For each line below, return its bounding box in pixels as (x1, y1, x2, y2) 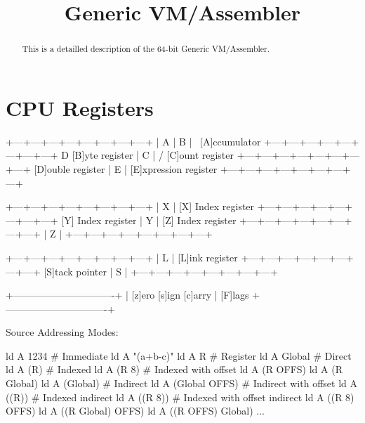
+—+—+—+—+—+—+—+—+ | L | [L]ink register (6, 249, 238, 264)
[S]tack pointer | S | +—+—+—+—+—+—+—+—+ (44, 263, 279, 278)
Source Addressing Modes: (6, 325, 119, 339)
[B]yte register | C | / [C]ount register (72, 148, 234, 162)
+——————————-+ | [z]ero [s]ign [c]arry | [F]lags (6, 287, 249, 302)
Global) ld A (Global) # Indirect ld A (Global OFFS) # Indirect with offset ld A (6, 376, 357, 391)
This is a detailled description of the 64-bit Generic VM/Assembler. (22, 43, 270, 55)
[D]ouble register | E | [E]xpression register (34, 161, 218, 176)
